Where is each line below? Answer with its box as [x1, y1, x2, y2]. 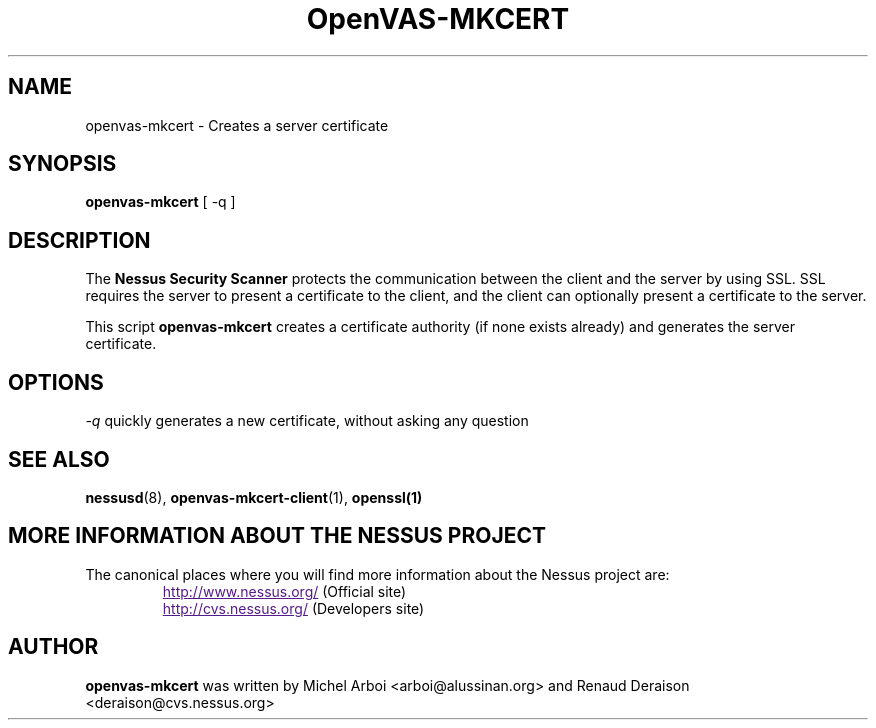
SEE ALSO [8, 446, 110, 472]
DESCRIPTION [8, 227, 151, 253]
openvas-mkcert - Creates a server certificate [85, 116, 389, 134]
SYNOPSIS [8, 151, 117, 177]
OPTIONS [8, 369, 104, 395]
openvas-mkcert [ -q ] [85, 193, 236, 211]
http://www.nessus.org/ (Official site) [162, 582, 407, 600]
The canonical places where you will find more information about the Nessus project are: [85, 565, 670, 583]
